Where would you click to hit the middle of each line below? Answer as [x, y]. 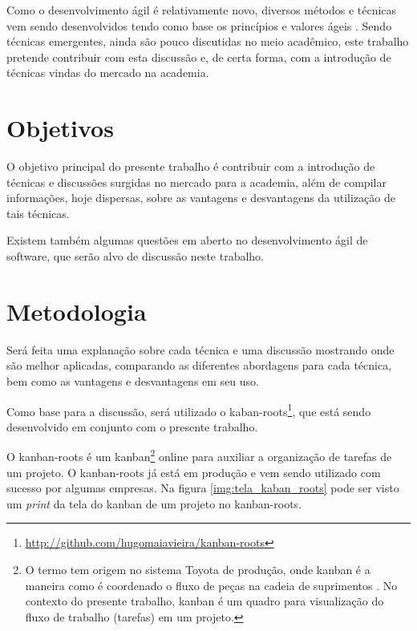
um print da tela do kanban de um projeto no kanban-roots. [154, 503]
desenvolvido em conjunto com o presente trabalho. [132, 426]
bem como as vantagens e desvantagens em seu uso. [133, 380]
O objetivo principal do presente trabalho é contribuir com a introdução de [191, 166]
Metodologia [77, 311]
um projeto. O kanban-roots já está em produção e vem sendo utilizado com [194, 472]
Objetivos [60, 128]
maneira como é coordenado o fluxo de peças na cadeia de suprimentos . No [211, 585]
